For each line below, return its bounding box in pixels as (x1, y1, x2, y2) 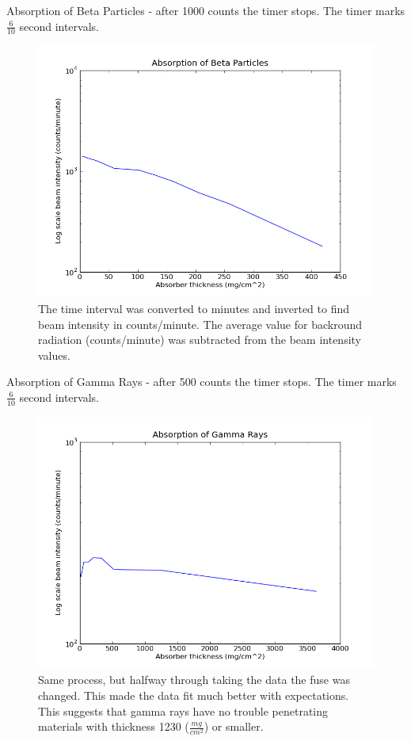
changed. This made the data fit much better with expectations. (38, 687, 349, 703)
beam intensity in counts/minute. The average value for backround (38, 315, 362, 332)
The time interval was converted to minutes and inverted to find (38, 300, 350, 317)
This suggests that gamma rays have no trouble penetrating (38, 702, 329, 719)
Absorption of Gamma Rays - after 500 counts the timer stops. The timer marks (6, 373, 397, 390)
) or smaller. (204, 718, 264, 735)
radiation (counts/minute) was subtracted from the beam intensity (38, 331, 361, 348)
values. (38, 346, 70, 363)
